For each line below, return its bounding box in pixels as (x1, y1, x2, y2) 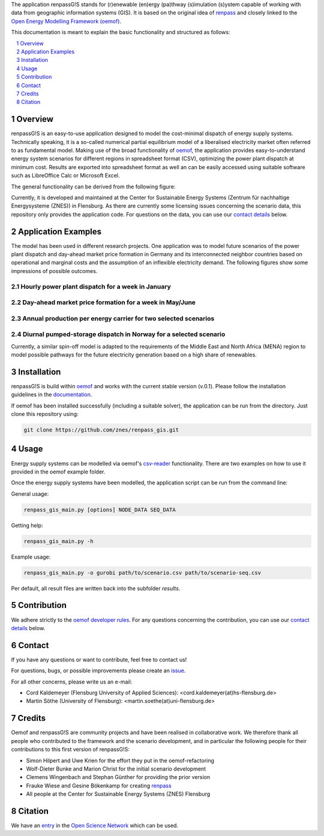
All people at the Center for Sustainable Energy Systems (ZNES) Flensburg (26, 790, 211, 798)
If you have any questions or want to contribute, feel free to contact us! (11, 656, 187, 663)
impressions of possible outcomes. (11, 267, 98, 274)
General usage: (11, 490, 49, 498)
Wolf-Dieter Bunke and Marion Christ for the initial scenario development (26, 765, 206, 772)
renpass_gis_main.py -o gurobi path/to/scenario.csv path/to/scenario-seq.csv (23, 569, 261, 576)
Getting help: (11, 522, 43, 529)
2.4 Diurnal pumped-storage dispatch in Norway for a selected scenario (11, 330, 226, 338)
